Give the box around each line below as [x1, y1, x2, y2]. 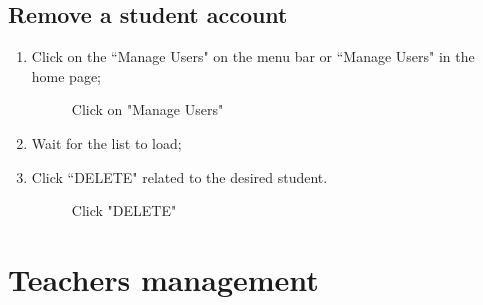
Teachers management [8, 258, 319, 299]
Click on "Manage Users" [71, 99, 224, 120]
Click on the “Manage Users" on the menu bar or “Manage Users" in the [31, 46, 475, 67]
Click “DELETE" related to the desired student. [31, 166, 328, 187]
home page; [31, 65, 102, 86]
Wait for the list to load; [31, 132, 182, 153]
